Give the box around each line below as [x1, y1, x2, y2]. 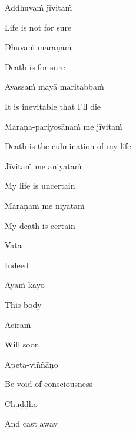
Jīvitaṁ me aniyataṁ [5, 159, 82, 172]
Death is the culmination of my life [5, 140, 131, 152]
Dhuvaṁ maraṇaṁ [5, 41, 72, 53]
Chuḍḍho [5, 397, 38, 409]
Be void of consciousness [5, 378, 93, 390]
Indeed [5, 258, 29, 271]
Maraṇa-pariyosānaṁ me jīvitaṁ [5, 120, 122, 132]
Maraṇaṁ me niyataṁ [5, 199, 85, 211]
